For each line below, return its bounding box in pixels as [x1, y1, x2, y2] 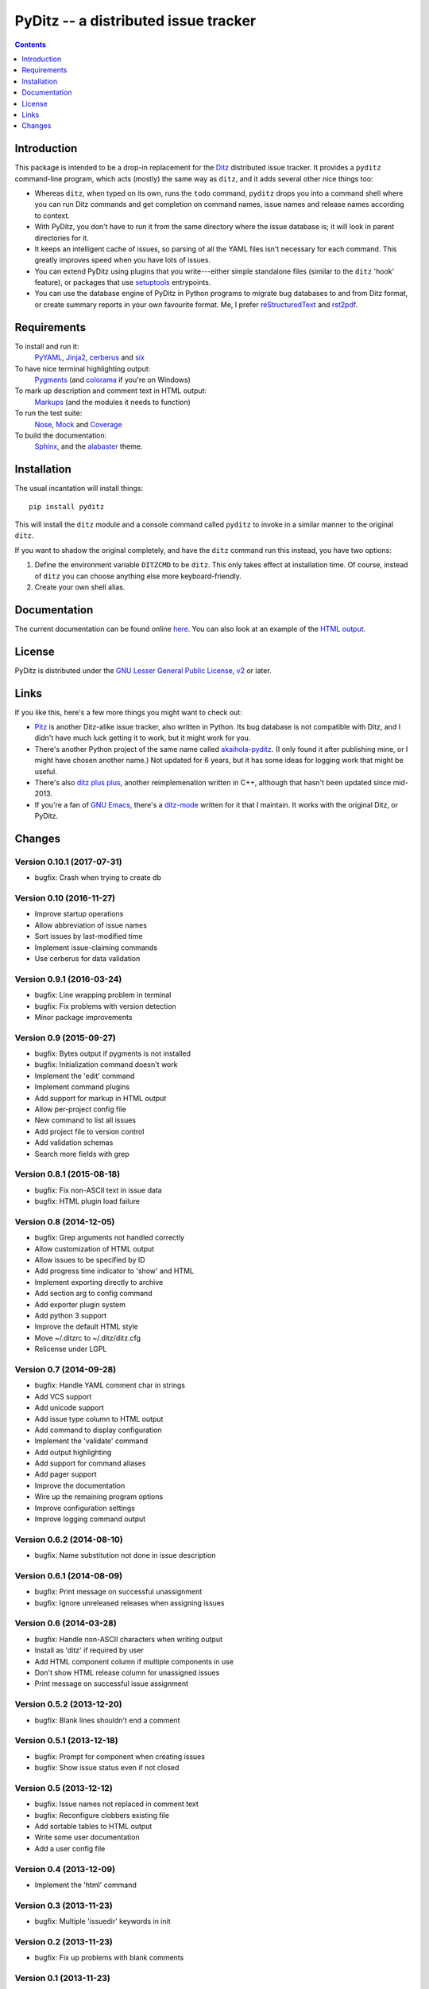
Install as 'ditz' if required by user [34, 1645, 145, 1655]
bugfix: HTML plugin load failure [34, 1197, 141, 1206]
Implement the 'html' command [34, 1880, 137, 1890]
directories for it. [34, 233, 89, 243]
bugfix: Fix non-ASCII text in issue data [34, 1185, 162, 1195]
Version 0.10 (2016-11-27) [14, 893, 116, 904]
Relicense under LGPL [34, 1345, 107, 1354]
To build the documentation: [14, 430, 107, 440]
